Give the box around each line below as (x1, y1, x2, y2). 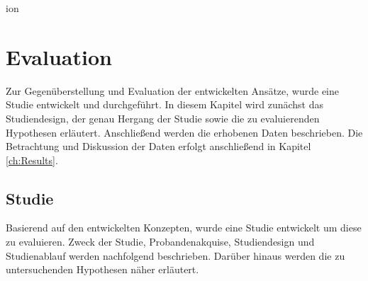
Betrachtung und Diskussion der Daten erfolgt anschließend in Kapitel (6, 139, 311, 154)
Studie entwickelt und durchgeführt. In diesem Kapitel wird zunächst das (6, 97, 323, 112)
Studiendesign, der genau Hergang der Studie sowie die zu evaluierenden (6, 110, 320, 125)
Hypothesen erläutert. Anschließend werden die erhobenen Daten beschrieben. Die (6, 125, 363, 139)
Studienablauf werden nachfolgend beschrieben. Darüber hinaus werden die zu (6, 248, 345, 263)
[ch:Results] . (6, 152, 58, 167)
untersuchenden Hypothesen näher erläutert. (6, 262, 199, 277)
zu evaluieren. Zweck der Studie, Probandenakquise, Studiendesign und (6, 234, 315, 249)
